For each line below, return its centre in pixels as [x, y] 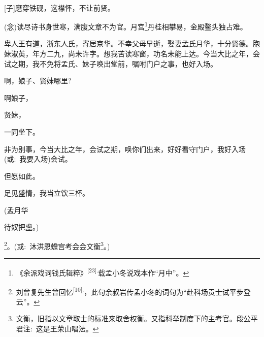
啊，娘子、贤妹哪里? [38, 81]
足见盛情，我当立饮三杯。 [47, 193]
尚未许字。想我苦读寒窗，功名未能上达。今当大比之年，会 [164, 53]
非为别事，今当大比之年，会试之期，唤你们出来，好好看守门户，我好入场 [125, 149]
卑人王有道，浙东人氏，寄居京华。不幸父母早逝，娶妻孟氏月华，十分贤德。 [128, 43]
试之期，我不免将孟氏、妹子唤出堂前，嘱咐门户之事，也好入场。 [111, 63]
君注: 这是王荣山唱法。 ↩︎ [57, 329]
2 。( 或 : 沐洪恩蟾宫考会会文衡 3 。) [57, 245]
